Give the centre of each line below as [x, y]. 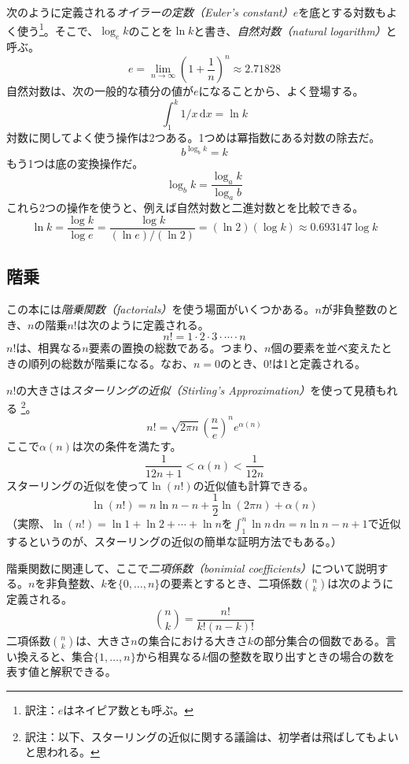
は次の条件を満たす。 [127, 445]
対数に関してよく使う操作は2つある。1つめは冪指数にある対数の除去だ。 [193, 137]
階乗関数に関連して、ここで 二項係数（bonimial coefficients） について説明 [192, 567]
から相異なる [169, 656]
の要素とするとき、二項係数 [231, 583]
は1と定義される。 [319, 363]
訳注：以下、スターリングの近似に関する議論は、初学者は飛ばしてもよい [212, 736]
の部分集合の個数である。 [319, 640]
